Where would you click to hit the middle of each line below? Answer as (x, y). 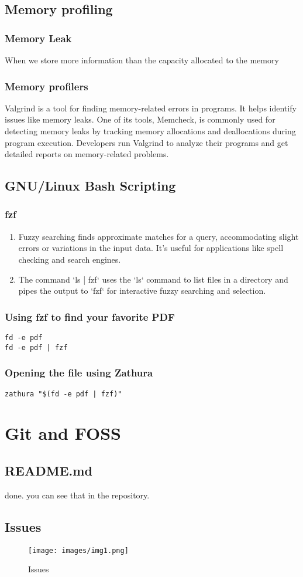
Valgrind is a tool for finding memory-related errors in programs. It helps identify (151, 108)
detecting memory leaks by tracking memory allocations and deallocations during (150, 131)
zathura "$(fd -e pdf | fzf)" (63, 394)
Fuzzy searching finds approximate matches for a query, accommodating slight (159, 236)
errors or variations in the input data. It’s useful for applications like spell (151, 248)
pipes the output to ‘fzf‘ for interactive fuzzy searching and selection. (142, 291)
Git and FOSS (63, 433)
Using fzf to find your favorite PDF (90, 316)
